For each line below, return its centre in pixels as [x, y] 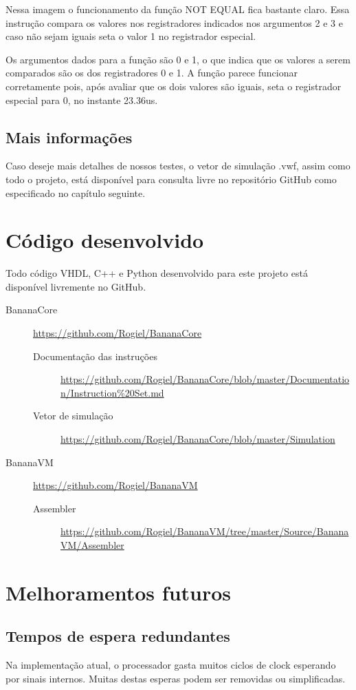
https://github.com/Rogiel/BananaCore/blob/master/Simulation [198, 439]
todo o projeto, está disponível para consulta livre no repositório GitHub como [171, 179]
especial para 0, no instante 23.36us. [82, 100]
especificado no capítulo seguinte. [76, 192]
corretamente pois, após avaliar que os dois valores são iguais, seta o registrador [174, 86]
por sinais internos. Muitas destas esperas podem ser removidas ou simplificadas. [176, 678]
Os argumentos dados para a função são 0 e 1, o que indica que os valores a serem [178, 59]
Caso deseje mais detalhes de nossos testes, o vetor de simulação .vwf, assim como [178, 166]
